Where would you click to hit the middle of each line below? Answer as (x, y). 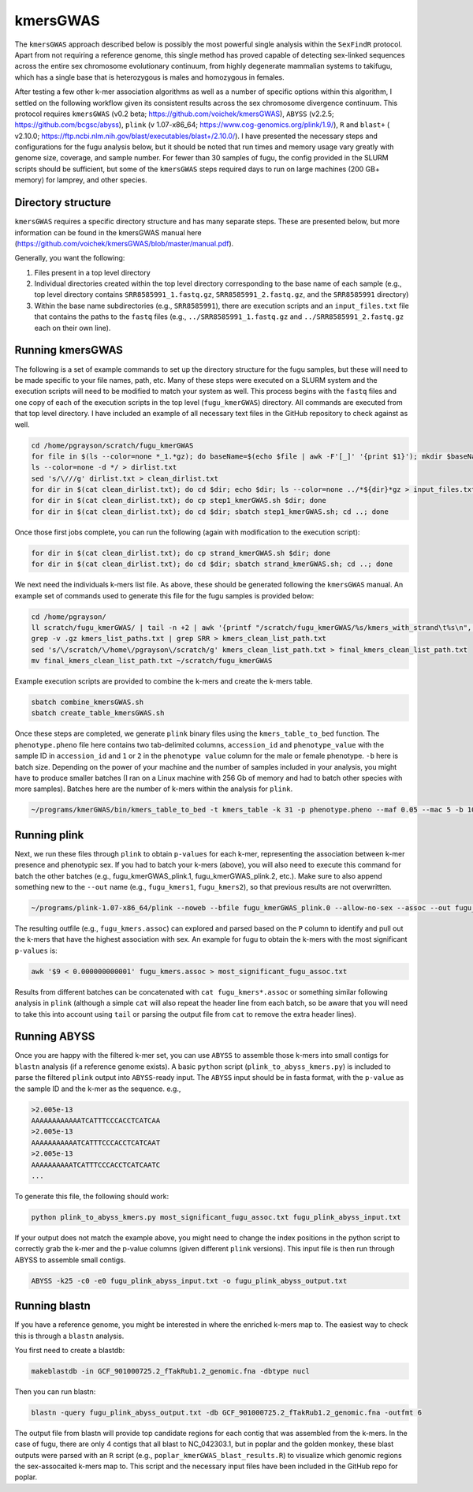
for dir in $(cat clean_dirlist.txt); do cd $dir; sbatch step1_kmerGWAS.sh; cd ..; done (210, 512)
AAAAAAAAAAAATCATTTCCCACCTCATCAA (96, 1121)
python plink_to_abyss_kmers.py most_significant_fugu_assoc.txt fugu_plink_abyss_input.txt (216, 1217)
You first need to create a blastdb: (70, 1350)
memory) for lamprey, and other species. (81, 180)
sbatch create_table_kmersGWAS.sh (98, 713)
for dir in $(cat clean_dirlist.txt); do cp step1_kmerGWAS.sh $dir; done (179, 500)
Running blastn (52, 1306)
